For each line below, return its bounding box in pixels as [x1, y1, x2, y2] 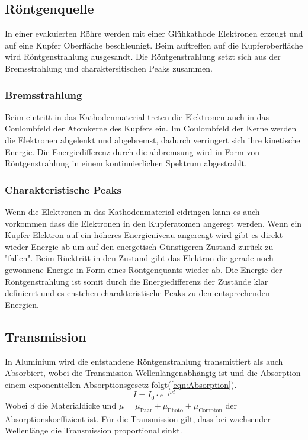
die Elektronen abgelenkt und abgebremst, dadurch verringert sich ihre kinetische [5, 133, 300, 146]
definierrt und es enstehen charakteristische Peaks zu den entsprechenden [5, 287, 270, 299]
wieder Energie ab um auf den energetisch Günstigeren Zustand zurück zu [5, 240, 274, 252]
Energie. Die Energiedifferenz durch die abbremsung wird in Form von [5, 145, 260, 158]
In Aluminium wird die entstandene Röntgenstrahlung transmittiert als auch [5, 355, 283, 367]
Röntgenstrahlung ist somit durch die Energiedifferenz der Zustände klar [5, 275, 268, 287]
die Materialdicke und [37, 399, 117, 411]
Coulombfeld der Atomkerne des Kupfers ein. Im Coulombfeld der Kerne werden [5, 122, 297, 134]
